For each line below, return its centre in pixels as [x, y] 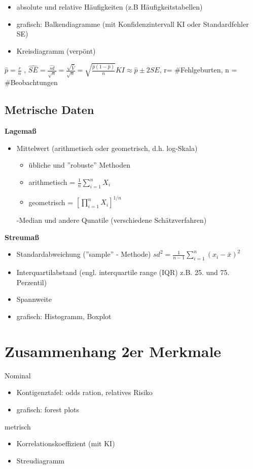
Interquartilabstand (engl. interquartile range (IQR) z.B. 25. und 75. [123, 272]
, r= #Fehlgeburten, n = [198, 70]
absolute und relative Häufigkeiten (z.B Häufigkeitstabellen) [110, 7]
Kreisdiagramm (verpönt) [56, 50]
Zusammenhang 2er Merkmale [113, 351]
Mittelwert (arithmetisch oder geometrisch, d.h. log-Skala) [107, 148]
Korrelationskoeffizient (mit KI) [66, 443]
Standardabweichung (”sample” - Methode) [84, 254]
